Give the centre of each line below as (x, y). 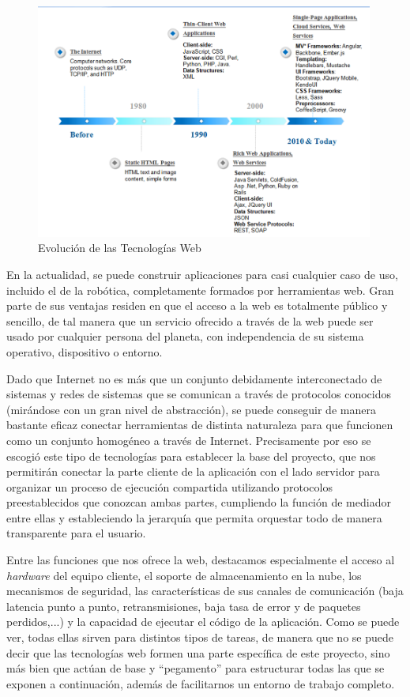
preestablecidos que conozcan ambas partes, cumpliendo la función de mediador (199, 502)
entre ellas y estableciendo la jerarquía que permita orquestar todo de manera (194, 517)
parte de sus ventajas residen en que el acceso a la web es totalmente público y (197, 305)
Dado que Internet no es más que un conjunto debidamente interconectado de (194, 378)
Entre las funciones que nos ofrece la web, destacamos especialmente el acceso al (201, 560)
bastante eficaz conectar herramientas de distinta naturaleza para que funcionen (200, 425)
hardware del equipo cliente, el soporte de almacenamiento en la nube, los (184, 575)
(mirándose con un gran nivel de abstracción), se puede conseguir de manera (191, 409)
